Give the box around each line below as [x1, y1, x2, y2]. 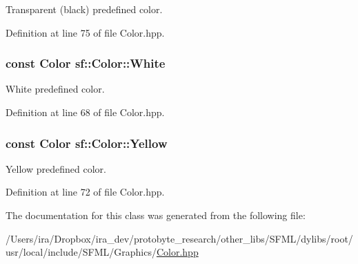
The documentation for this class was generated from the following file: [6, 208, 306, 222]
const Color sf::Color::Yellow [6, 134, 168, 151]
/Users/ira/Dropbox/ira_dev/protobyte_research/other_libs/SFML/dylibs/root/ [6, 231, 353, 245]
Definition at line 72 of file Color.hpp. [6, 185, 165, 199]
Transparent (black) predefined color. [6, 2, 163, 16]
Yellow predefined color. [6, 161, 106, 176]
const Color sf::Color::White [6, 55, 166, 72]
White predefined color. [6, 82, 105, 96]
